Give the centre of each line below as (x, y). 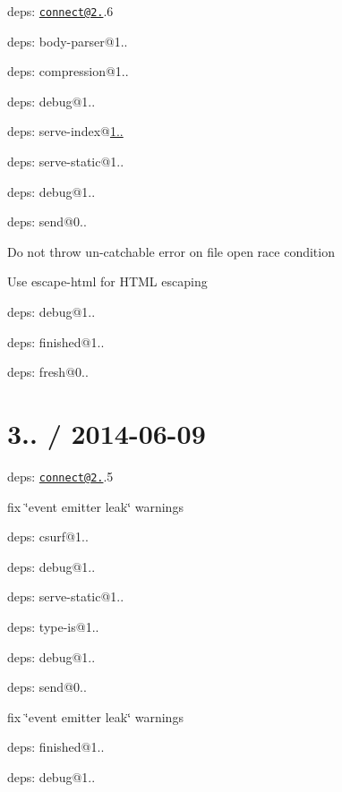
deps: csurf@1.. (48, 537)
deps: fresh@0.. (48, 372)
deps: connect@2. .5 (60, 476)
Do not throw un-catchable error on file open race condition (171, 251)
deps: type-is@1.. (53, 626)
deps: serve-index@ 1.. (65, 131)
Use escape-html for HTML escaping (107, 281)
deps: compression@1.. (68, 71)
